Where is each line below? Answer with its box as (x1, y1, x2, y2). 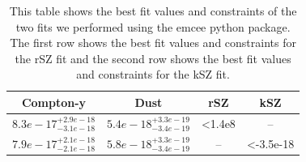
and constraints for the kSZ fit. (76, 66, 230, 83)
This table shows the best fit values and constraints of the (9, 2, 297, 19)
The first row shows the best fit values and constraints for (10, 34, 296, 51)
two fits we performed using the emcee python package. (15, 18, 291, 35)
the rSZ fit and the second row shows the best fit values (15, 49, 291, 66)
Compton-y (21, 93, 87, 110)
